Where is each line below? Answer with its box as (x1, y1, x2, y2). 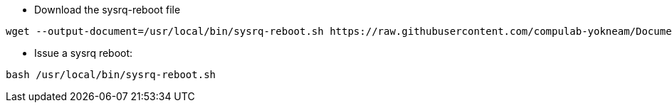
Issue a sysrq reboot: (34, 47, 133, 59)
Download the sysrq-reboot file (34, 4, 181, 16)
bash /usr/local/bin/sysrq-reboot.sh (6, 69, 216, 80)
